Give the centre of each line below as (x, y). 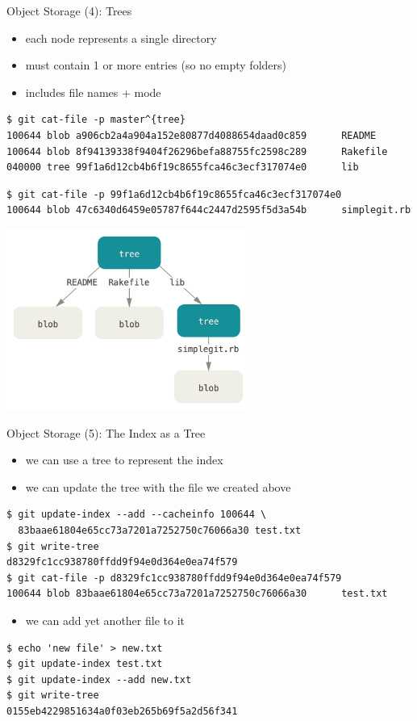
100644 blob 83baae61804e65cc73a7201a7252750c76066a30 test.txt (197, 594)
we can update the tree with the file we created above (158, 486)
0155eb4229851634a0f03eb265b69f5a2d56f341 (122, 711)
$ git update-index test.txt (85, 664)
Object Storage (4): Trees (69, 10)
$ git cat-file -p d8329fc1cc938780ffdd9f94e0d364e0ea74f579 (174, 578)
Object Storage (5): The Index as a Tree (106, 432)
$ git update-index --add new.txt (99, 679)
